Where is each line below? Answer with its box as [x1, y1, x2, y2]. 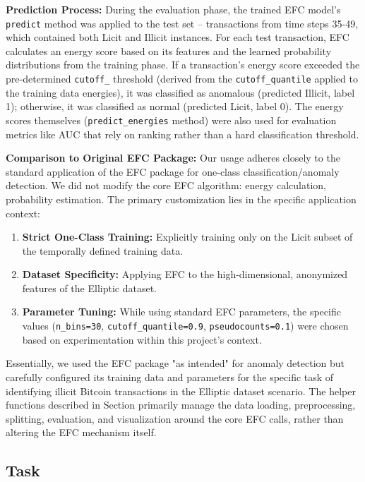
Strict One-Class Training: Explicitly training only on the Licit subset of [22, 229, 353, 244]
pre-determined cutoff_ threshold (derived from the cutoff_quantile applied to [6, 71, 358, 86]
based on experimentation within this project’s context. [22, 332, 262, 347]
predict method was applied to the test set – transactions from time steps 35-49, [6, 16, 359, 30]
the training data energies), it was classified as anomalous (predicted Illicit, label [6, 85, 355, 100]
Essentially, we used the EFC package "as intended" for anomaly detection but [6, 356, 345, 370]
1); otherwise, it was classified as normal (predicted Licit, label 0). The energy [6, 99, 344, 114]
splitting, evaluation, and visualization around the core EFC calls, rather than [6, 411, 344, 426]
